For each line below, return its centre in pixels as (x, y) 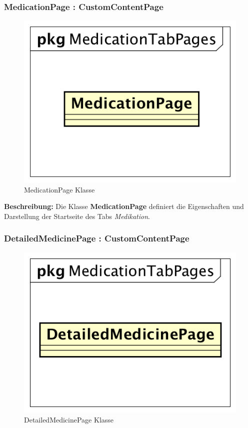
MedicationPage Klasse (59, 189)
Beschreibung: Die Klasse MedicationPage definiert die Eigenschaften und (124, 206)
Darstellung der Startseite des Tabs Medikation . (77, 216)
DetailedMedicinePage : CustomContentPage (97, 238)
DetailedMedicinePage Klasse (69, 419)
